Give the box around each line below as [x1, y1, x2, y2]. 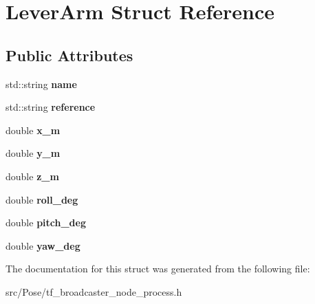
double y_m [6, 146, 61, 160]
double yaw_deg [6, 238, 80, 252]
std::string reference [6, 100, 96, 114]
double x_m [6, 122, 61, 137]
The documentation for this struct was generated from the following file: [6, 261, 310, 276]
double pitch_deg [6, 215, 86, 230]
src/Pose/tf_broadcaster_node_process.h [6, 284, 182, 298]
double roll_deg [6, 192, 78, 206]
